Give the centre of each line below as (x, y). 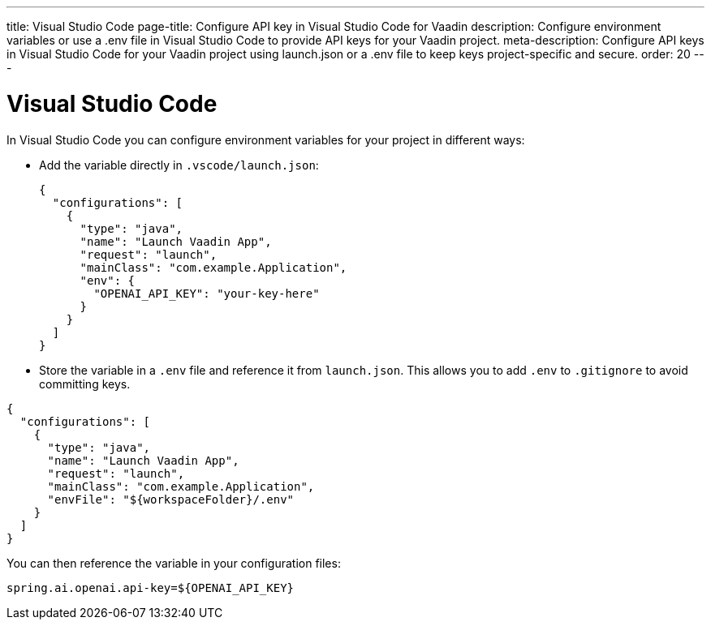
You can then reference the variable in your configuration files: (174, 563)
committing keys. (85, 384)
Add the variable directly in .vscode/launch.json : (179, 165)
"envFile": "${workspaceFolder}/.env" (171, 499)
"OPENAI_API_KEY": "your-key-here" (207, 293)
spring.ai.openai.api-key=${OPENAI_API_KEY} (151, 587)
